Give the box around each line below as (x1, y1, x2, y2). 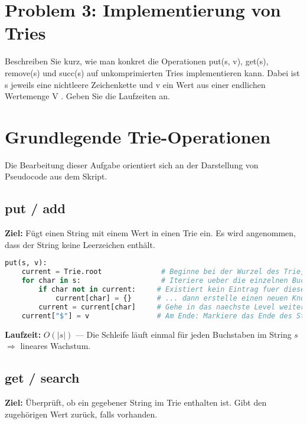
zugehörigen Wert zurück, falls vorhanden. (5, 407, 158, 420)
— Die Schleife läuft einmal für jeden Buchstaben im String (75, 328, 292, 340)
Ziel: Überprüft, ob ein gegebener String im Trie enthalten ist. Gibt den (5, 396, 267, 408)
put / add (5, 199, 66, 217)
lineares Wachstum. (20, 340, 91, 352)
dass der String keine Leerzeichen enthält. (5, 238, 155, 250)
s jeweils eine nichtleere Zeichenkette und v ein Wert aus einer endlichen (5, 78, 266, 90)
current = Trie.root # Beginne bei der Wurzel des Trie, (21, 268, 305, 276)
